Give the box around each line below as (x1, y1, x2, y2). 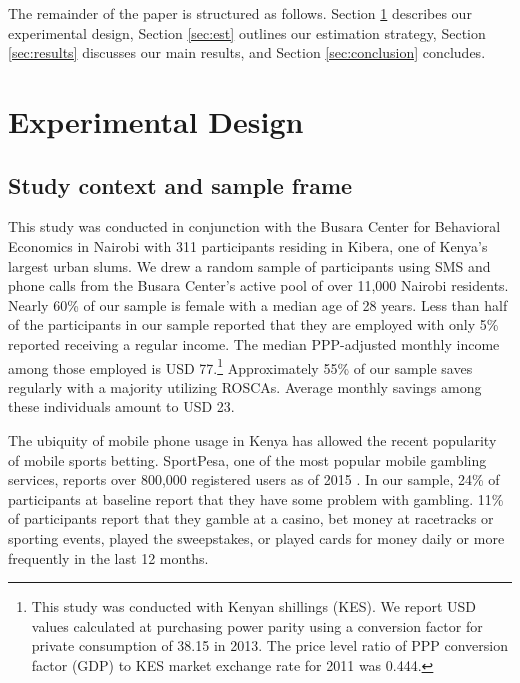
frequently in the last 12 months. (8, 547, 209, 568)
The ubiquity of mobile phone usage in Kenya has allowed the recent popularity (8, 429, 497, 450)
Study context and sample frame (8, 169, 353, 200)
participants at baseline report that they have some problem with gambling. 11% (8, 488, 504, 509)
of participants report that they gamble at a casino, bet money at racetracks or (8, 508, 494, 529)
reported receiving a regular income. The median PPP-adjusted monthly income (8, 333, 500, 354)
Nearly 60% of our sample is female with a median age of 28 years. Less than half (8, 294, 508, 315)
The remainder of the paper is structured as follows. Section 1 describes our (8, 3, 472, 23)
